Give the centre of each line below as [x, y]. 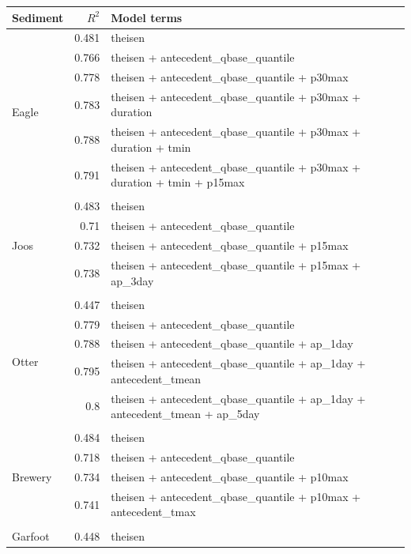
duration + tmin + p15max [178, 182]
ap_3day [132, 280]
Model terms [147, 17]
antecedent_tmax [153, 512]
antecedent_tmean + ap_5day [185, 414]
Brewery [32, 477]
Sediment [38, 17]
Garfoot [31, 535]
